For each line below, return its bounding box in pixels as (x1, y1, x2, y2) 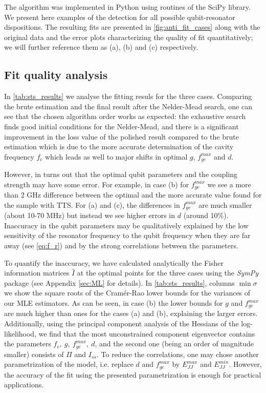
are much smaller (198, 199, 252, 210)
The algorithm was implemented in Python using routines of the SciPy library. (4, 2, 251, 12)
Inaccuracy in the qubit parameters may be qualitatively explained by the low (4, 220, 249, 230)
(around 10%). (183, 210, 229, 221)
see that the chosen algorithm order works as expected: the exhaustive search (4, 111, 246, 122)
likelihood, (4, 328, 37, 339)
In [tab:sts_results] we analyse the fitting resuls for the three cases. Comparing (4, 91, 252, 102)
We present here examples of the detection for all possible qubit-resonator (4, 11, 235, 22)
